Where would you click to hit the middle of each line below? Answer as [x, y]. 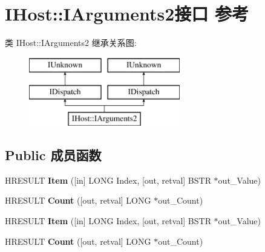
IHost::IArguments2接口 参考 [127, 14]
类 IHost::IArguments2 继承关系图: [71, 43]
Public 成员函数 [53, 155]
